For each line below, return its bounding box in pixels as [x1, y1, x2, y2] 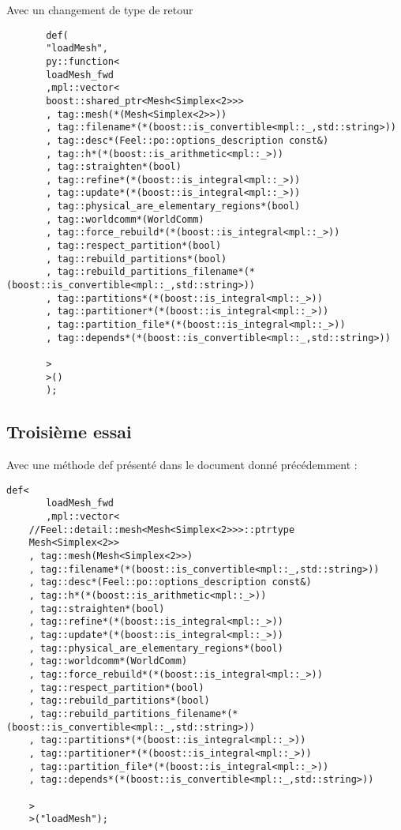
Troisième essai [6, 419, 132, 444]
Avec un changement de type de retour [6, 2, 193, 17]
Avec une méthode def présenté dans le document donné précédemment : [6, 456, 358, 473]
